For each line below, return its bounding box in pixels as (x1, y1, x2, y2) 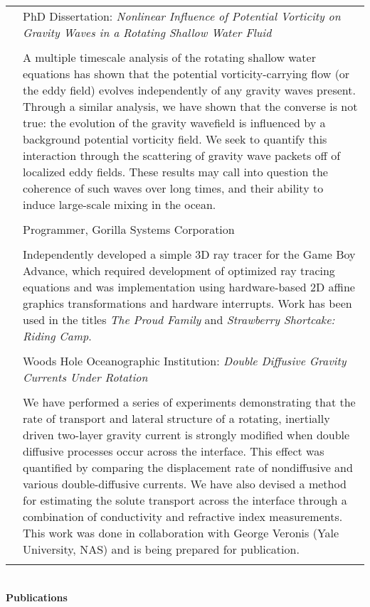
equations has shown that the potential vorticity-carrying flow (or (23, 65, 350, 82)
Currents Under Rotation (23, 369, 148, 385)
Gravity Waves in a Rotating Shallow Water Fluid (23, 24, 272, 41)
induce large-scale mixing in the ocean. (23, 196, 216, 213)
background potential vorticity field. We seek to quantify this (23, 131, 327, 147)
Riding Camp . (23, 328, 92, 344)
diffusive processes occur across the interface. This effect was (23, 443, 324, 459)
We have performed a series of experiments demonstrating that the (23, 394, 356, 410)
